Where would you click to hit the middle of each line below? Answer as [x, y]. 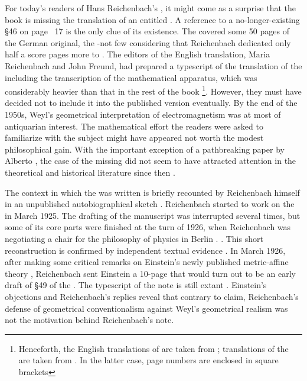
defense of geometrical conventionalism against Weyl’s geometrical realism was [146, 308]
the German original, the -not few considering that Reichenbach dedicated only [148, 42]
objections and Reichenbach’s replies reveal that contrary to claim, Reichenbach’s [152, 296]
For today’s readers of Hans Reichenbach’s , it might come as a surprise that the [151, 8]
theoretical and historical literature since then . [90, 172]
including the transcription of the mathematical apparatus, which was [131, 77]
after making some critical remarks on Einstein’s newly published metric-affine [147, 262]
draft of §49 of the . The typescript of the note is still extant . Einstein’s [136, 285]
